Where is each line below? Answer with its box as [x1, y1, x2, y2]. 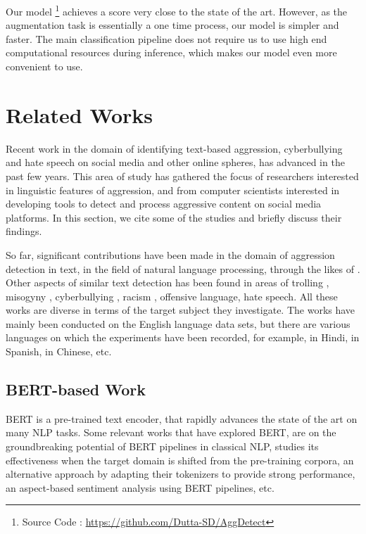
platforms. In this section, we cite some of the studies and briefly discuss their [6, 210, 342, 224]
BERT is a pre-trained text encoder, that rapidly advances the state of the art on [6, 411, 358, 426]
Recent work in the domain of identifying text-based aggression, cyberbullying [6, 141, 343, 155]
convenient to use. [6, 59, 83, 74]
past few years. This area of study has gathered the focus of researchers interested [6, 168, 359, 183]
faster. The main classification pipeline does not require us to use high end [6, 31, 327, 46]
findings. [6, 224, 42, 239]
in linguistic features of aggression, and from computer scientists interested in [6, 182, 340, 197]
